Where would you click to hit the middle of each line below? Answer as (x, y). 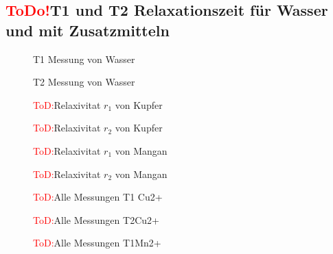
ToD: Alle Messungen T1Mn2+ (97, 243)
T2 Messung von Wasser (84, 82)
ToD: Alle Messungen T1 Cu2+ (98, 197)
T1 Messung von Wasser (84, 59)
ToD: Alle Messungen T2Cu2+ (96, 219)
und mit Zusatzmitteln (88, 30)
